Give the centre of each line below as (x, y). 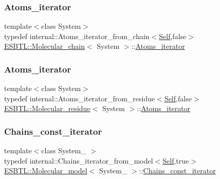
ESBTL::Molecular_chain (44, 46)
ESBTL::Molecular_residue (47, 108)
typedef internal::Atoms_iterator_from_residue (80, 98)
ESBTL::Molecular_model (46, 171)
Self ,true (176, 160)
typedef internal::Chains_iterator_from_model (79, 160)
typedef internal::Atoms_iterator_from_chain (77, 36)
